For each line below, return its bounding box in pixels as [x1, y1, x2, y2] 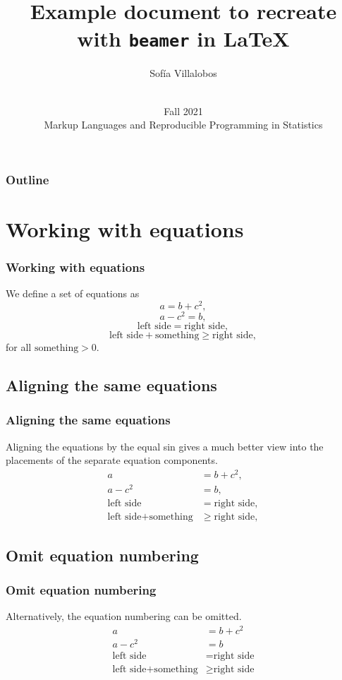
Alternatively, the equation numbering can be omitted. [6, 609, 242, 624]
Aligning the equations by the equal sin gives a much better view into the [6, 439, 324, 453]
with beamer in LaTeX [77, 24, 290, 53]
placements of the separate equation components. [6, 453, 218, 467]
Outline [6, 170, 49, 188]
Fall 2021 [164, 103, 203, 118]
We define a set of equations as [6, 286, 140, 301]
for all [6, 340, 32, 354]
